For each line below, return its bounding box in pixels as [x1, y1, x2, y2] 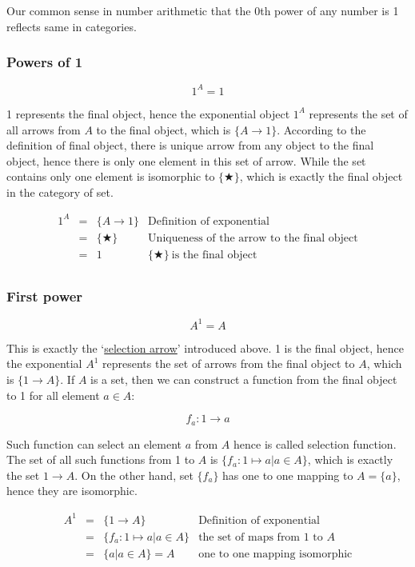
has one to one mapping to [222, 466, 353, 483]
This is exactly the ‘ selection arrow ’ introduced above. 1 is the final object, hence [6, 339, 405, 356]
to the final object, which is [96, 121, 231, 138]
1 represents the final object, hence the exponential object [6, 105, 290, 122]
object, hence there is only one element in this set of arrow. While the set [6, 152, 366, 169]
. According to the [277, 121, 366, 138]
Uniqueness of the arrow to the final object [148, 233, 358, 245]
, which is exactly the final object [239, 168, 403, 185]
